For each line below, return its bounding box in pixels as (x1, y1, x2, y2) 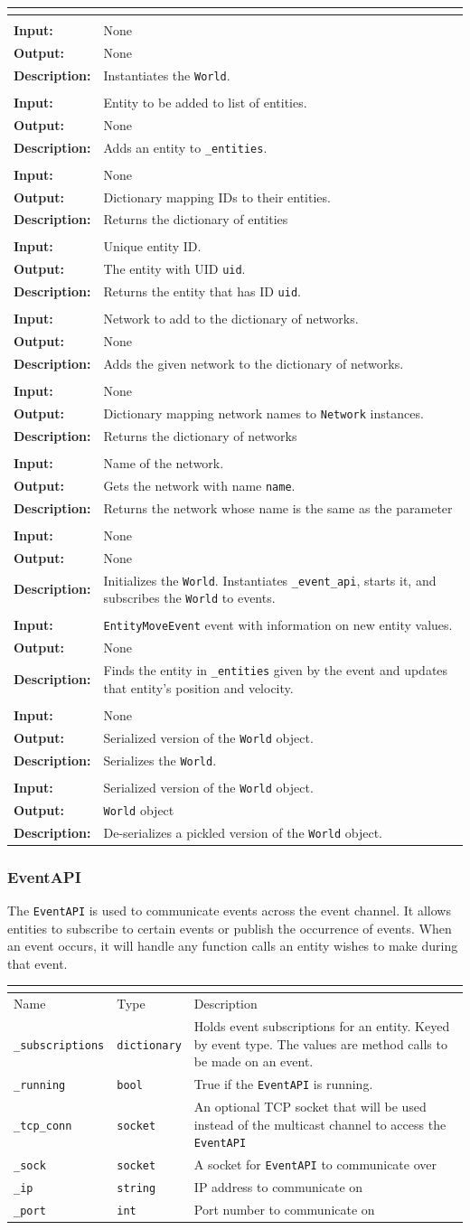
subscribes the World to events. (103, 588, 276, 607)
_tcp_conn (14, 1119, 72, 1132)
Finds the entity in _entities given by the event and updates (103, 661, 448, 680)
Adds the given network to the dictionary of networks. (103, 354, 404, 373)
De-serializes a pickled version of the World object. (103, 822, 382, 841)
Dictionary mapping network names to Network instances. (103, 404, 424, 422)
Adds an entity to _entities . (103, 137, 268, 156)
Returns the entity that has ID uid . (103, 282, 301, 301)
